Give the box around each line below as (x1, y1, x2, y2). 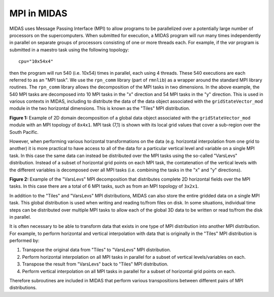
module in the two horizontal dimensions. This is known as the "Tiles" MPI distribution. (9, 105, 190, 111)
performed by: (9, 237, 40, 244)
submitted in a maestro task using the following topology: (9, 46, 129, 53)
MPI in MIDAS (9, 8, 68, 19)
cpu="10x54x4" (18, 58, 53, 65)
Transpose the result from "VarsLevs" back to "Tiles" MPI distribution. (22, 261, 168, 267)
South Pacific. (9, 129, 39, 135)
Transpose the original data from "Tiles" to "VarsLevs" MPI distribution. (22, 247, 171, 253)
